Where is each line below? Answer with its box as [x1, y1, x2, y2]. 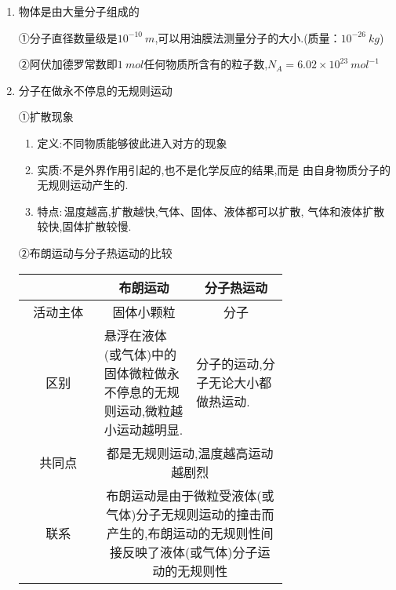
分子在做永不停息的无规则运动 [18, 82, 173, 98]
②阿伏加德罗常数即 [18, 56, 118, 72]
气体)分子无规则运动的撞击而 [106, 504, 274, 523]
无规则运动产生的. [37, 177, 129, 193]
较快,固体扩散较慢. [37, 218, 132, 235]
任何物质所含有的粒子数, [144, 56, 268, 72]
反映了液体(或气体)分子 [122, 542, 258, 561]
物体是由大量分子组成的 [18, 3, 140, 19]
